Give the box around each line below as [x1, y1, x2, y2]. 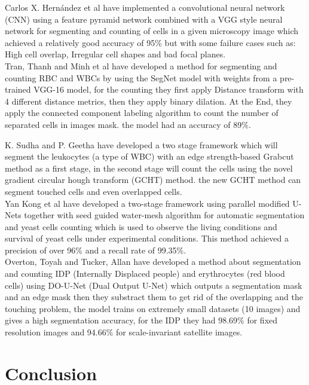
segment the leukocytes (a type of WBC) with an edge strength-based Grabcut [5, 150, 294, 163]
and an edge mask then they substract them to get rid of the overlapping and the [5, 291, 303, 303]
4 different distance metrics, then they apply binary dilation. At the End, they [5, 94, 292, 107]
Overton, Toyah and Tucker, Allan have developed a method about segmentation [5, 255, 301, 268]
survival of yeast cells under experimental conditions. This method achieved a [5, 232, 289, 245]
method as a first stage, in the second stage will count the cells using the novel [5, 161, 293, 174]
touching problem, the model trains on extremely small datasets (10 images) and [5, 302, 301, 314]
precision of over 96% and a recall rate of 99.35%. [5, 243, 186, 256]
